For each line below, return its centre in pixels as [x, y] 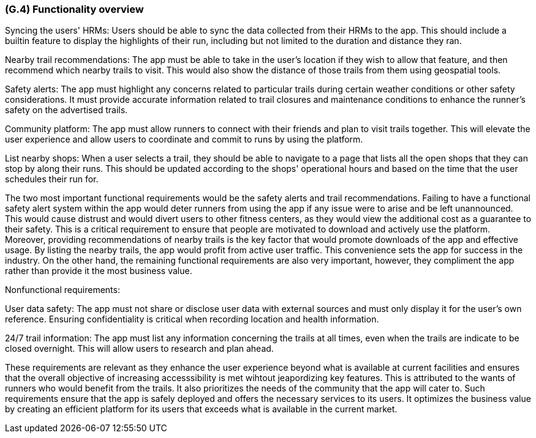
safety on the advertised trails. [66, 110]
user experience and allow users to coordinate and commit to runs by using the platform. [184, 139]
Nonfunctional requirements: [62, 290]
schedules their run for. [52, 179]
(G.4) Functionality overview [74, 9]
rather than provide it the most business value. [99, 271]
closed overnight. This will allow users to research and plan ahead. [139, 349]
